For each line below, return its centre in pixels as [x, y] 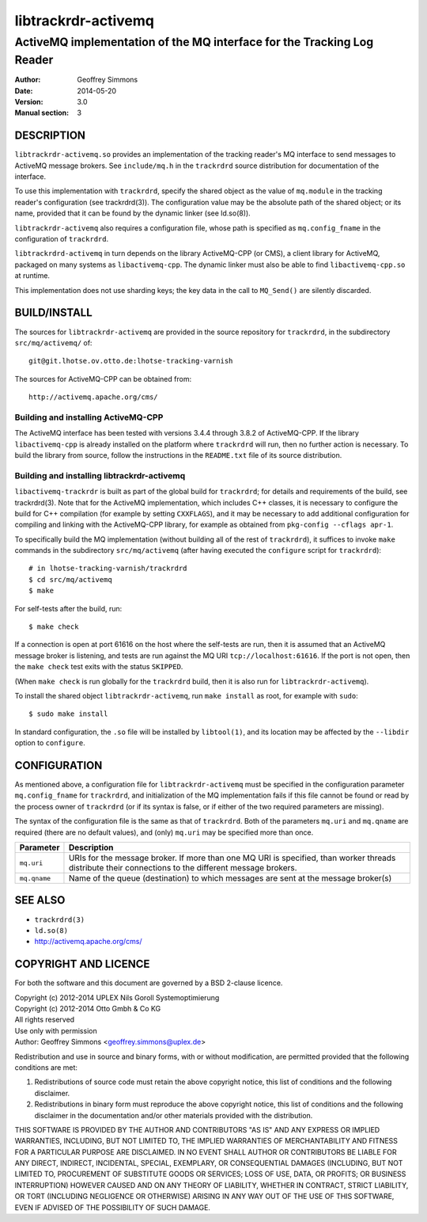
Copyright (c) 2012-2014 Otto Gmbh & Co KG [88, 1009]
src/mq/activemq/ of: [53, 343]
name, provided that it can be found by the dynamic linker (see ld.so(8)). [132, 213]
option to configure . [50, 743]
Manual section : [42, 113]
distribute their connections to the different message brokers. [183, 868]
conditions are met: [46, 1067]
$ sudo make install [68, 714]
